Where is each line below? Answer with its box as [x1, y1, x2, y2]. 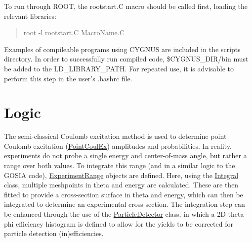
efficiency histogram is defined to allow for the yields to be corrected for [16, 218, 233, 229]
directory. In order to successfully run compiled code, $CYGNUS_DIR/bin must [4, 54, 249, 64]
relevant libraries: [4, 10, 56, 21]
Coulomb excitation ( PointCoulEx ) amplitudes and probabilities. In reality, [4, 140, 232, 151]
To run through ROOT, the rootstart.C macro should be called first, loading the [4, 1, 248, 11]
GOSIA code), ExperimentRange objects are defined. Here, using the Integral [4, 170, 239, 180]
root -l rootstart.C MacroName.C [23, 27, 125, 38]
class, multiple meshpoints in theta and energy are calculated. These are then [4, 180, 239, 190]
